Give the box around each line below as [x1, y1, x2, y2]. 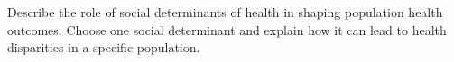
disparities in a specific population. [7, 38, 200, 57]
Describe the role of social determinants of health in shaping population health [7, 3, 443, 21]
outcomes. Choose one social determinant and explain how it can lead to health [7, 20, 447, 39]
